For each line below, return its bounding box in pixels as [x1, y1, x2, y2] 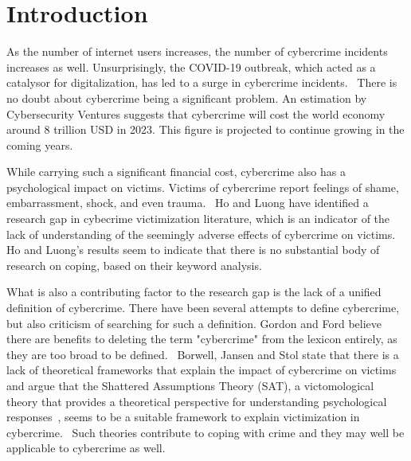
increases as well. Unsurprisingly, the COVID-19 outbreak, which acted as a [6, 58, 376, 75]
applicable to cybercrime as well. [6, 440, 166, 456]
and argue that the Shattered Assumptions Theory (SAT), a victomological [6, 377, 374, 393]
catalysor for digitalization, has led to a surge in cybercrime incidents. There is [6, 74, 397, 91]
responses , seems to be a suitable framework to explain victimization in [6, 408, 360, 425]
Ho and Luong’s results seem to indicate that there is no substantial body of [6, 241, 380, 258]
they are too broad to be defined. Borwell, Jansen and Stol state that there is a [6, 346, 399, 362]
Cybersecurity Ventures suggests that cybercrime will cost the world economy [6, 105, 386, 122]
